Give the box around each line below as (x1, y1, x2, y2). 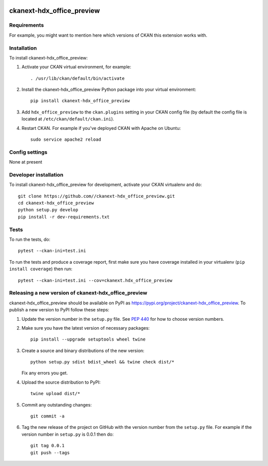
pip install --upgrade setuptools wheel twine (30, 337, 146, 342)
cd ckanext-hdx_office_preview (18, 200, 94, 206)
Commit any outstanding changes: (21, 402, 92, 408)
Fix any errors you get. (21, 370, 68, 376)
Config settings (9, 149, 48, 156)
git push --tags (30, 450, 70, 456)
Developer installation (9, 171, 64, 178)
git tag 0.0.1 (30, 443, 65, 449)
